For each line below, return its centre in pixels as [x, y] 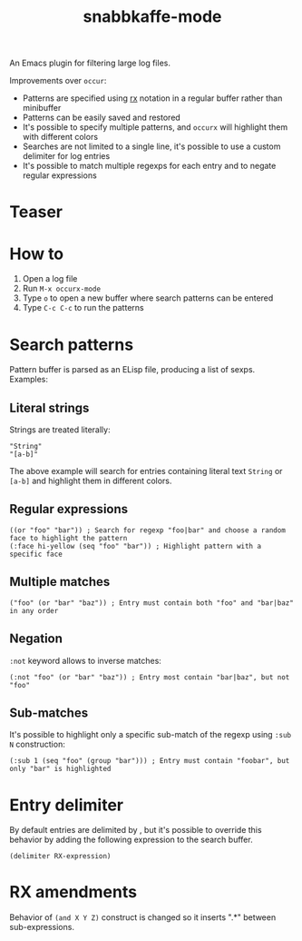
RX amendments [73, 892]
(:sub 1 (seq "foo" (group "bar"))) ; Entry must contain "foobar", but [150, 761]
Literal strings [49, 407]
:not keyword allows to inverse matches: [85, 660]
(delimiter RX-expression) [60, 857]
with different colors [60, 137]
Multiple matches [60, 582]
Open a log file [50, 279]
